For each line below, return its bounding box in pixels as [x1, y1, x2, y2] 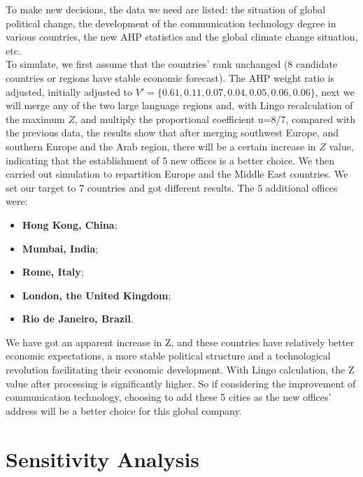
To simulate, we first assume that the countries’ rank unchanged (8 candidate [6, 57, 338, 71]
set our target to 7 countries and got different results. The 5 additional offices [6, 180, 338, 194]
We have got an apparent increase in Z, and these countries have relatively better [6, 334, 355, 349]
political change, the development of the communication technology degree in [6, 15, 336, 30]
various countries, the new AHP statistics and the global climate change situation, [6, 29, 358, 44]
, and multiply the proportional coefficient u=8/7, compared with [75, 111, 356, 126]
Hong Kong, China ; [22, 217, 118, 232]
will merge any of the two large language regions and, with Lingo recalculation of [6, 98, 353, 113]
